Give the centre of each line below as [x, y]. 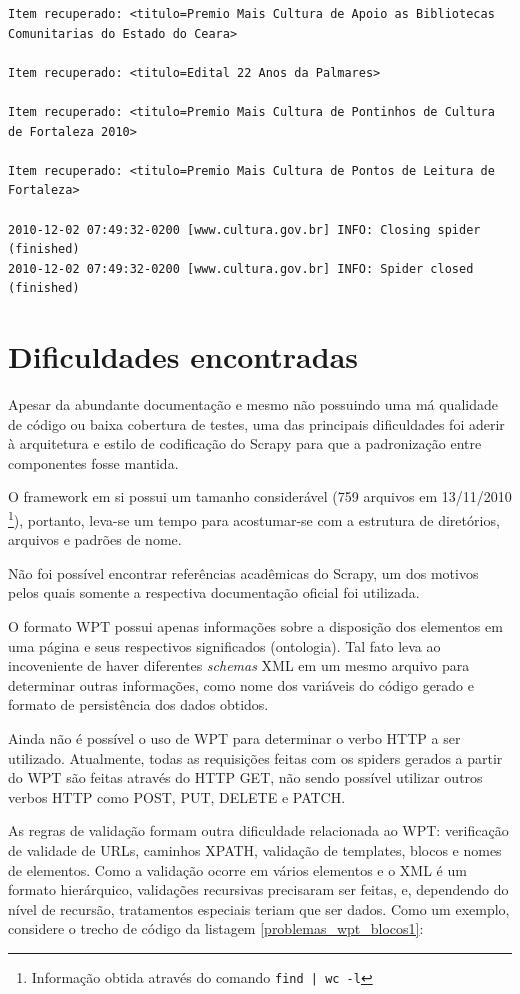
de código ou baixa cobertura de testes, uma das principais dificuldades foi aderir [256, 423]
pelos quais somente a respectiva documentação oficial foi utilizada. [214, 592]
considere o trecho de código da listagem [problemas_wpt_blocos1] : [216, 928]
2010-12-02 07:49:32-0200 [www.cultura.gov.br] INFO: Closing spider [244, 229]
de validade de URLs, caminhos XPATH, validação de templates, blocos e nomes [255, 849]
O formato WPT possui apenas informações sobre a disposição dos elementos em [255, 626]
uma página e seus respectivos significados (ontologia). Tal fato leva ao [224, 645]
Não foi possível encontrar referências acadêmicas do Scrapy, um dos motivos [243, 572]
